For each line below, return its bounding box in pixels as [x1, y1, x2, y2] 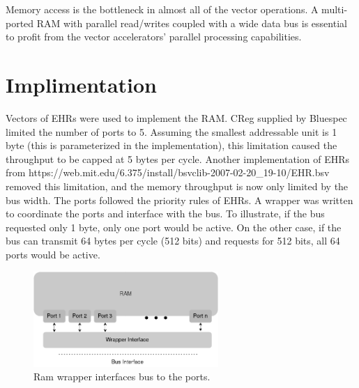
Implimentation [6, 70, 157, 99]
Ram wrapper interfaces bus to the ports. [33, 369, 211, 384]
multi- [321, 2, 348, 17]
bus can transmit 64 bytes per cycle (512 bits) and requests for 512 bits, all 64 [6, 233, 340, 248]
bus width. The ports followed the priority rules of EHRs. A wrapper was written [6, 192, 353, 207]
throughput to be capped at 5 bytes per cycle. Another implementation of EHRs [6, 151, 350, 166]
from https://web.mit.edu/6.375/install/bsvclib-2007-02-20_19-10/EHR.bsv [6, 165, 330, 180]
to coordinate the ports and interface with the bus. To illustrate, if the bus [6, 206, 325, 221]
